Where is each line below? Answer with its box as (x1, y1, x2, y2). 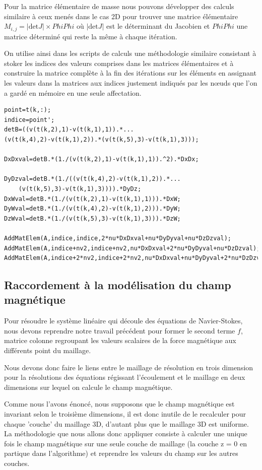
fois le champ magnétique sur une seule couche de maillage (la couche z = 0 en (4, 438, 247, 448)
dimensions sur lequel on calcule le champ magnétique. (4, 381, 173, 392)
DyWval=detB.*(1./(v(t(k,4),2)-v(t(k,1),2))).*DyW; (4, 205, 181, 213)
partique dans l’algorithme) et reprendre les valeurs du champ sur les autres (4, 448, 238, 458)
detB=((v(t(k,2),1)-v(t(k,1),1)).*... (4, 126, 134, 133)
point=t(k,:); (4, 106, 51, 114)
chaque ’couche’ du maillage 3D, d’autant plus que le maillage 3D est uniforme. (4, 418, 249, 429)
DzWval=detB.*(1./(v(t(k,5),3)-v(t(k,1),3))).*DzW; (4, 215, 181, 222)
